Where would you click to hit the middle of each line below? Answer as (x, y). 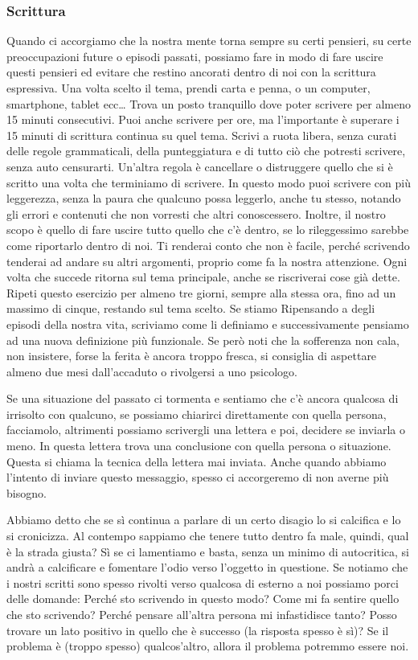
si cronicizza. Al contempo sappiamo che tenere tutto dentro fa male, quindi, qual (208, 536)
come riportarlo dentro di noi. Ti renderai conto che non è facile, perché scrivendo (208, 245)
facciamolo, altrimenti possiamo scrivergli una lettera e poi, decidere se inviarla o (206, 430)
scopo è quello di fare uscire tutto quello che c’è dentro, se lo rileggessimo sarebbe (208, 230)
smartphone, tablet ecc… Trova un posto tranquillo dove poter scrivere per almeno (209, 103)
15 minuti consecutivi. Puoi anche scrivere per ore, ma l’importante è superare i (203, 119)
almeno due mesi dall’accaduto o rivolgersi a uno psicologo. (152, 371)
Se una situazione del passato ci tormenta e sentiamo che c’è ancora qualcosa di (203, 398)
